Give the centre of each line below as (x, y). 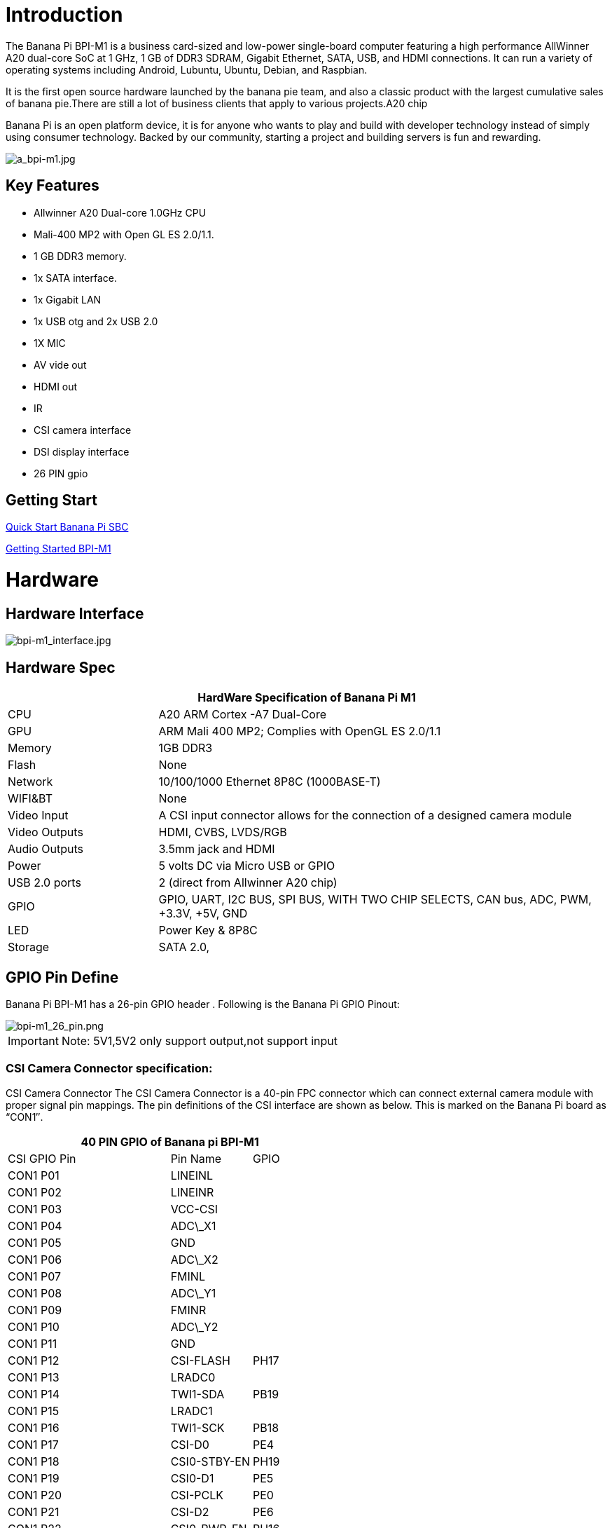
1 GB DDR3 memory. (80, 256)
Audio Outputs (46, 849)
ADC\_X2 (194, 1259)
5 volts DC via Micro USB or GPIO (247, 866)
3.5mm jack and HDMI (217, 849)
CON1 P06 (35, 1259)
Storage (29, 947)
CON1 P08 (35, 1293)
